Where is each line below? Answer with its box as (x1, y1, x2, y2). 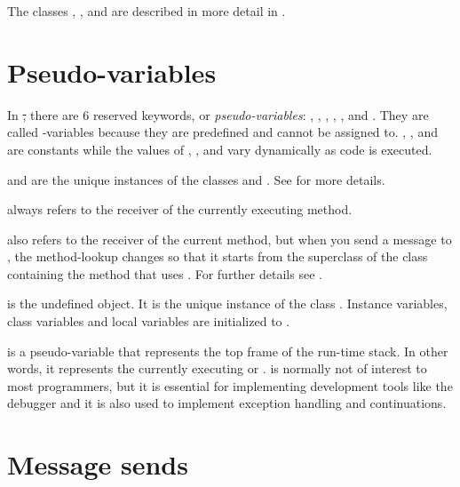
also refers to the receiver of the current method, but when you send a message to (7, 229, 452, 248)
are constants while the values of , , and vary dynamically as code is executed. (7, 140, 432, 158)
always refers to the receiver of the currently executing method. (7, 200, 353, 219)
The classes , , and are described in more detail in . (7, 2, 286, 20)
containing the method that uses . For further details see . (7, 264, 322, 283)
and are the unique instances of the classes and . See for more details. (7, 170, 385, 188)
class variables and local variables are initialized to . (7, 312, 290, 331)
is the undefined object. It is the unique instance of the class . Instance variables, (7, 294, 448, 313)
